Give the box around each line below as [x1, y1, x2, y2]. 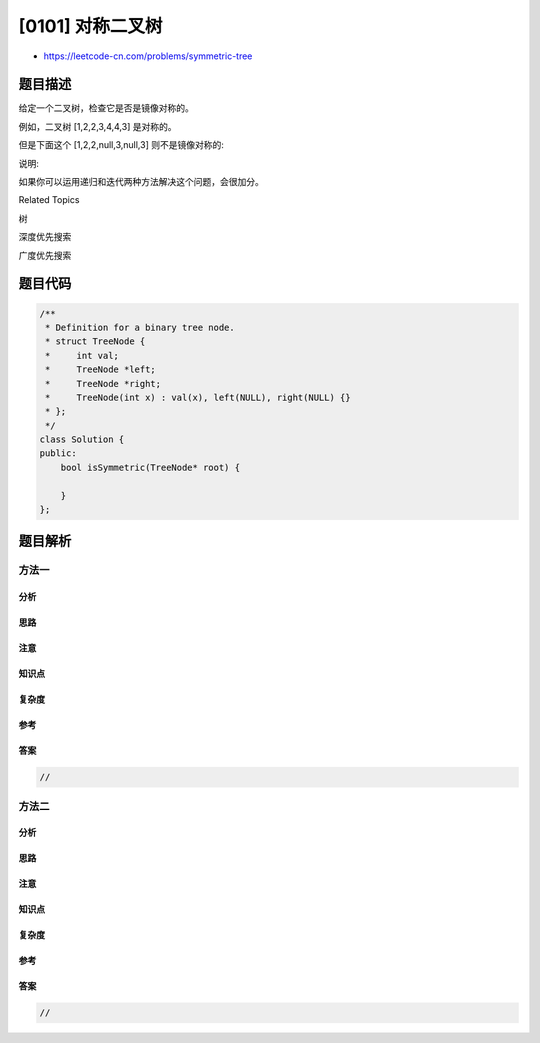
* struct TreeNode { [45, 336, 146, 347]
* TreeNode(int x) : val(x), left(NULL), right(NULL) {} [45, 391, 351, 403]
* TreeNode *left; [45, 364, 157, 375]
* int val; [45, 350, 120, 361]
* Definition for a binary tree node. [45, 321, 235, 333]
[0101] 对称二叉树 [18, 15, 163, 37]
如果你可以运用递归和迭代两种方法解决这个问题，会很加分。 [18, 176, 264, 188]
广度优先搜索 [18, 249, 72, 261]
